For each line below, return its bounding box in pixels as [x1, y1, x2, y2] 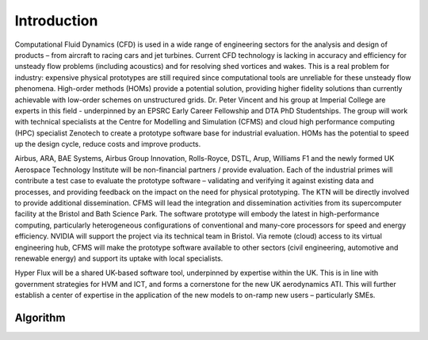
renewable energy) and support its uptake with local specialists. [14, 254, 224, 263]
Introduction [14, 12, 98, 29]
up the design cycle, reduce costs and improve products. [14, 139, 201, 149]
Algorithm [14, 311, 66, 324]
